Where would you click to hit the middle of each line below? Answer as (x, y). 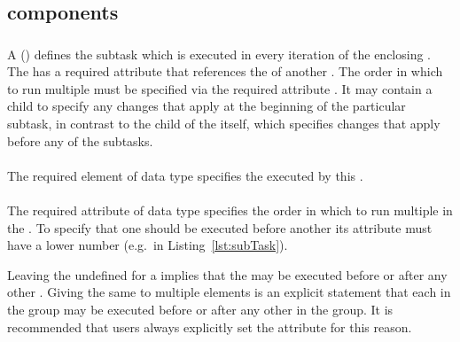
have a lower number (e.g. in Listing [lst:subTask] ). (148, 245)
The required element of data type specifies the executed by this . (185, 175)
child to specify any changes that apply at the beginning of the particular (207, 106)
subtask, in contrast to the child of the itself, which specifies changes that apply (224, 124)
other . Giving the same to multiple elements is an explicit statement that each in (229, 292)
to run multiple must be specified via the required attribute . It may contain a (220, 88)
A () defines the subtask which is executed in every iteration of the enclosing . (219, 54)
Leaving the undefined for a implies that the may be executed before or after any (227, 274)
